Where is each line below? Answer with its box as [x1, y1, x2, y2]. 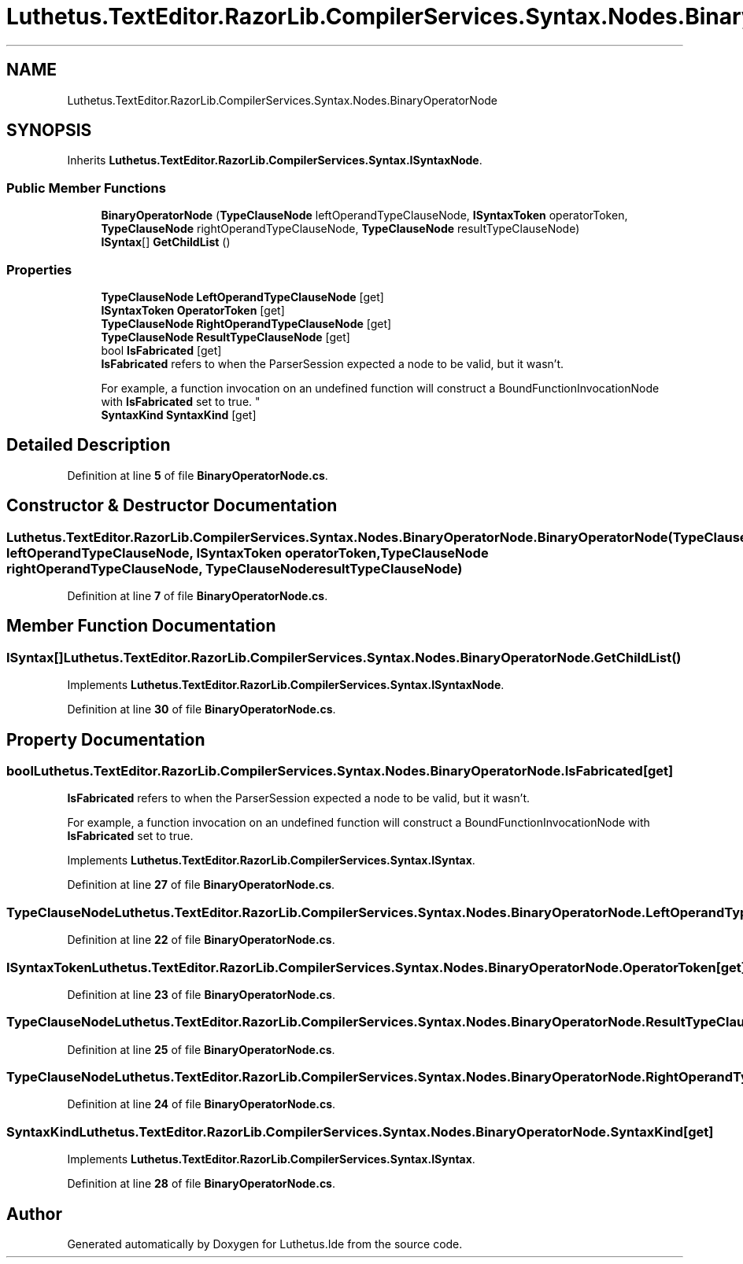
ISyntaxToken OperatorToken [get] [101, 303, 285, 317]
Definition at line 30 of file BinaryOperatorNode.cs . [67, 702, 336, 717]
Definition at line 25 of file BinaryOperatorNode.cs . [67, 1042, 335, 1056]
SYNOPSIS [6, 120, 92, 141]
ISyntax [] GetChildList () [101, 235, 231, 249]
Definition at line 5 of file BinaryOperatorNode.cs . [67, 468, 328, 482]
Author [6, 1203, 62, 1224]
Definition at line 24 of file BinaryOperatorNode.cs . [67, 1097, 336, 1111]
